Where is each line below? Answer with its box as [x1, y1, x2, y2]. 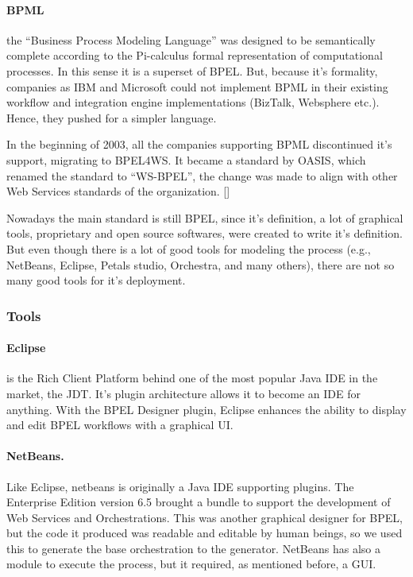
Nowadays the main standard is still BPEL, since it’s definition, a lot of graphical [6, 209, 403, 226]
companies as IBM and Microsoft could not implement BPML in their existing [6, 78, 388, 95]
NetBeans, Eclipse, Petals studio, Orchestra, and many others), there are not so [6, 256, 395, 273]
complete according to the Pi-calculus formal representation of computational [6, 47, 383, 64]
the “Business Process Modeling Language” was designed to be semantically [6, 31, 376, 48]
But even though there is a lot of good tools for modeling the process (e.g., [6, 240, 371, 257]
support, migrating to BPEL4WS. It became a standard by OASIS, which [6, 151, 366, 168]
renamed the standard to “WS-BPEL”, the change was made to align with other [6, 167, 398, 184]
